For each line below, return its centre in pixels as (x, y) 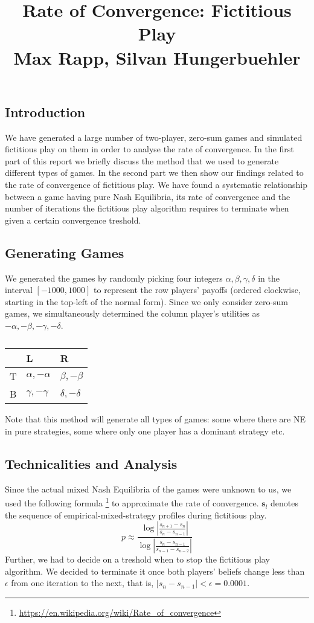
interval (19, 290)
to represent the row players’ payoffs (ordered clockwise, (197, 290)
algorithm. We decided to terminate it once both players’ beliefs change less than (155, 571)
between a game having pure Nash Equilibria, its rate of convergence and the (148, 196)
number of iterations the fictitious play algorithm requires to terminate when (147, 208)
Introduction (45, 111)
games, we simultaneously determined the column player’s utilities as (133, 313)
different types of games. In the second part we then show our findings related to (154, 173)
